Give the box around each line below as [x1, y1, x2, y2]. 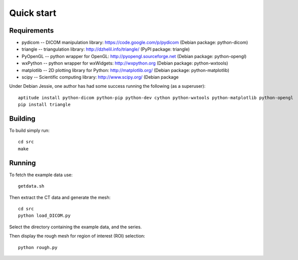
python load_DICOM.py [18, 213, 71, 218]
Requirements [9, 26, 54, 35]
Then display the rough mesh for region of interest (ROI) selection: [9, 233, 145, 239]
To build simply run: [9, 128, 50, 133]
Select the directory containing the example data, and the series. [9, 224, 142, 230]
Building [9, 115, 36, 123]
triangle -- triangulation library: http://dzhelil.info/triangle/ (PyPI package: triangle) [21, 46, 190, 52]
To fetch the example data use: [9, 172, 73, 178]
